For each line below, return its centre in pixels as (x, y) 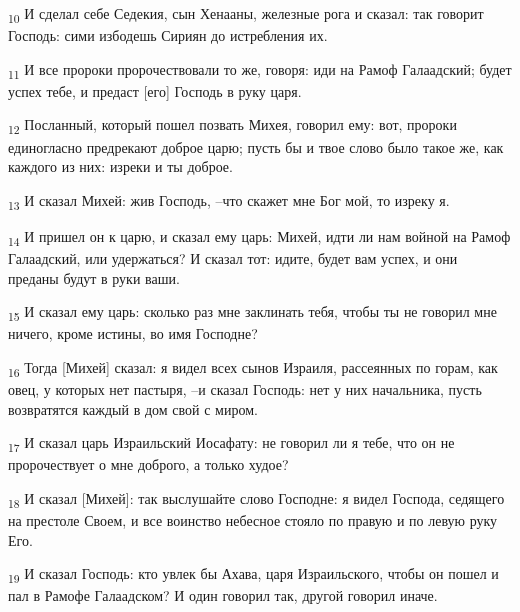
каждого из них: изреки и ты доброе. (120, 166)
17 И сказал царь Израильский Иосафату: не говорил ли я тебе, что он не (231, 444)
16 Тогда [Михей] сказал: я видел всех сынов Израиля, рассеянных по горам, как (253, 368)
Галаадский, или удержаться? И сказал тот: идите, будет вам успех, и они (233, 258)
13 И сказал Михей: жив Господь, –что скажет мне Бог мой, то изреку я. (229, 201)
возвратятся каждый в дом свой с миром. (133, 408)
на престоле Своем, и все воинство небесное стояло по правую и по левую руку (253, 520)
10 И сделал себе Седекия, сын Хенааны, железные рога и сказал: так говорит (246, 14)
